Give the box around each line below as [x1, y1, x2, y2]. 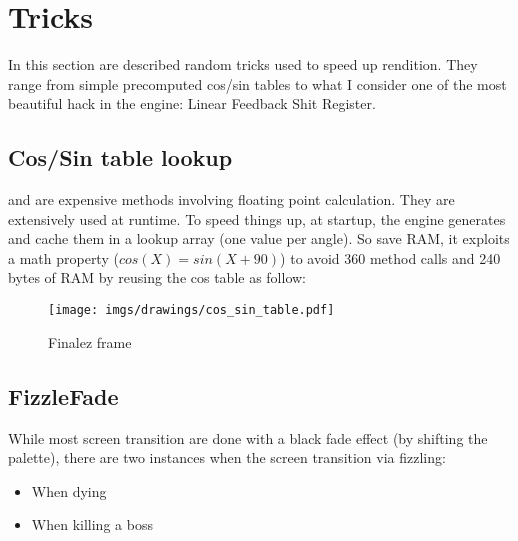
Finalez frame [48, 331, 132, 352]
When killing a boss [31, 514, 153, 535]
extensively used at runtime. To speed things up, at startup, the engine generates [8, 208, 506, 229]
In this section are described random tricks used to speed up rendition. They [8, 54, 478, 75]
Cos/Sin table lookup [8, 142, 233, 173]
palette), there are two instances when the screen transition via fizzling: [8, 447, 446, 468]
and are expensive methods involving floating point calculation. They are [8, 189, 455, 210]
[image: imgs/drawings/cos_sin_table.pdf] [48, 303, 335, 318]
